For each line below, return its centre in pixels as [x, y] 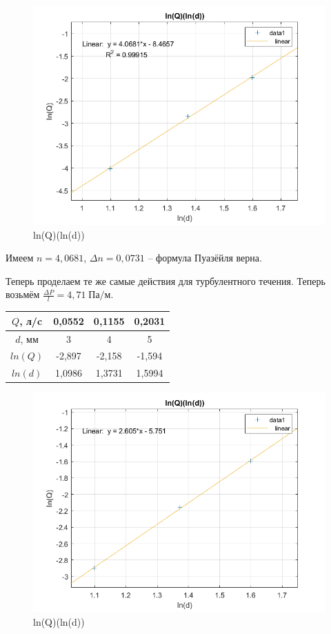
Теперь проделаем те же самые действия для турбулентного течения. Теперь [165, 280]
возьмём [23, 294]
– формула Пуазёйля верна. [205, 258]
